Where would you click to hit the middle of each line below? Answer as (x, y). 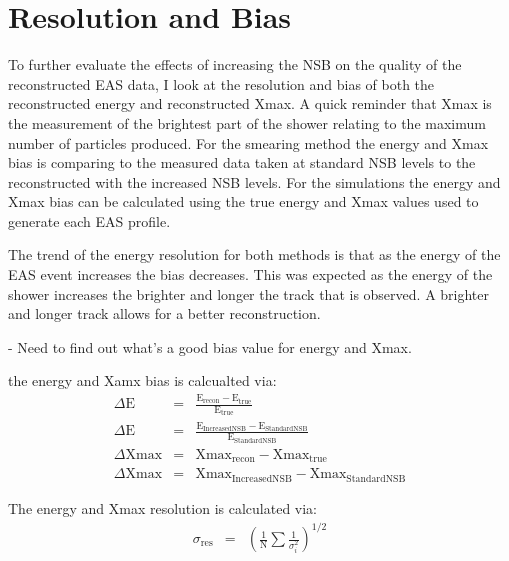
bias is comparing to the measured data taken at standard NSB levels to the (242, 162)
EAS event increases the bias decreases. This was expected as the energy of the (250, 274)
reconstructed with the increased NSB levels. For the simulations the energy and (254, 181)
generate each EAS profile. (89, 220)
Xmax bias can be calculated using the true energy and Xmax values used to (243, 201)
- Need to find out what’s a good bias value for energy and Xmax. (210, 346)
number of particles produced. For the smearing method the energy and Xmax (248, 142)
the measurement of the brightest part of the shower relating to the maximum (247, 122)
